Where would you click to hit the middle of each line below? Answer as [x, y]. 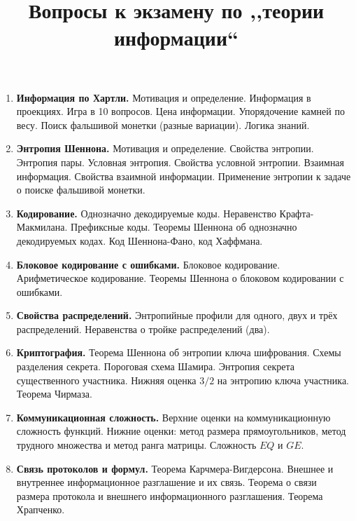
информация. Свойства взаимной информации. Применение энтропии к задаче [184, 176]
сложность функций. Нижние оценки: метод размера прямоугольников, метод [181, 431]
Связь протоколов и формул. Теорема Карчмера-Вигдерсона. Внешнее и [175, 468]
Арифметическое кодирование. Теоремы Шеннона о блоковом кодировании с [180, 278]
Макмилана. [42, 227]
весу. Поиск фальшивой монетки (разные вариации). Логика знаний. [163, 124]
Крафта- [297, 213]
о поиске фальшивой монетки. [81, 190]
